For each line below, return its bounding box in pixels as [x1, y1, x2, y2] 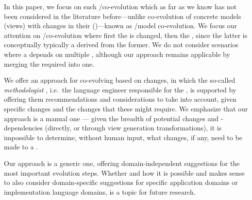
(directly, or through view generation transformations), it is [45, 123, 222, 133]
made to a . [4, 142, 38, 152]
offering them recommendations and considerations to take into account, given [4, 94, 237, 104]
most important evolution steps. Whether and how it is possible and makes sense [4, 167, 245, 178]
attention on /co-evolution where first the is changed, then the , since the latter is [4, 30, 248, 40]
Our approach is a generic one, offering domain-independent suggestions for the [4, 158, 240, 168]
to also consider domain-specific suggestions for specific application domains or [4, 177, 238, 187]
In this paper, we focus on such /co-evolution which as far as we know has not [4, 1, 237, 11]
